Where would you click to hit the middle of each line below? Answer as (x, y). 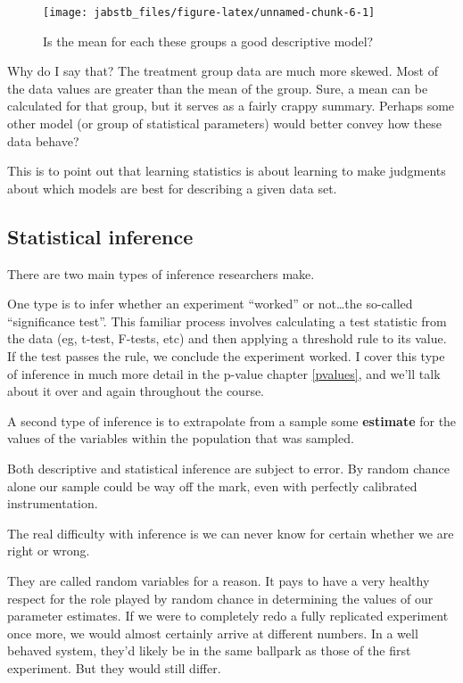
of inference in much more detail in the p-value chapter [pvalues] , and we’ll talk (224, 373)
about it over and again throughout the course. (136, 391)
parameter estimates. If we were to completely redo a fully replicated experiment (228, 616)
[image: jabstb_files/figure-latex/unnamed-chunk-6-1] (209, 12)
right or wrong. (49, 551)
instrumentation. (53, 503)
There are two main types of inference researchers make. (161, 273)
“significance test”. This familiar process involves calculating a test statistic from (227, 321)
